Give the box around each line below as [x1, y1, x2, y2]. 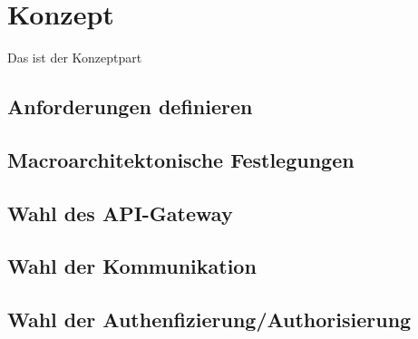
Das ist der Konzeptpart [7, 48, 142, 67]
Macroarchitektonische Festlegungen [7, 145, 355, 173]
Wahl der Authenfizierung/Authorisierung [7, 305, 412, 334]
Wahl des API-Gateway [7, 199, 233, 227]
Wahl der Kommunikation [7, 252, 257, 280]
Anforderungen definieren [7, 92, 253, 121]
